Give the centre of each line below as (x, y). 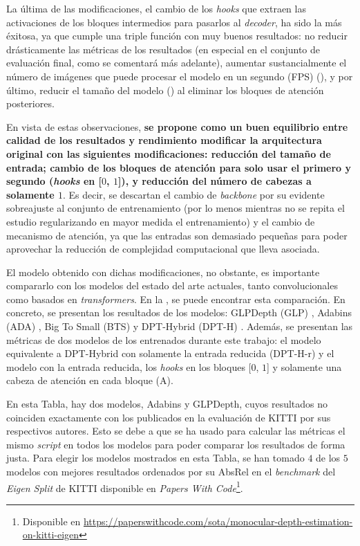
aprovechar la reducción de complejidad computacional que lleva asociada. (163, 249)
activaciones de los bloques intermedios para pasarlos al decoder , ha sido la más (174, 22)
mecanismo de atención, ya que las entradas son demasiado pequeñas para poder (177, 235)
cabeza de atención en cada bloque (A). (90, 380)
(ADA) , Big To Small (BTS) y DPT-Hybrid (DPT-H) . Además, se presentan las (180, 326)
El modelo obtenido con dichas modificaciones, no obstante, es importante (163, 272)
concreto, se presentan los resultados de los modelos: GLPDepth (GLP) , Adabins (179, 312)
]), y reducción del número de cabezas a (215, 181)
